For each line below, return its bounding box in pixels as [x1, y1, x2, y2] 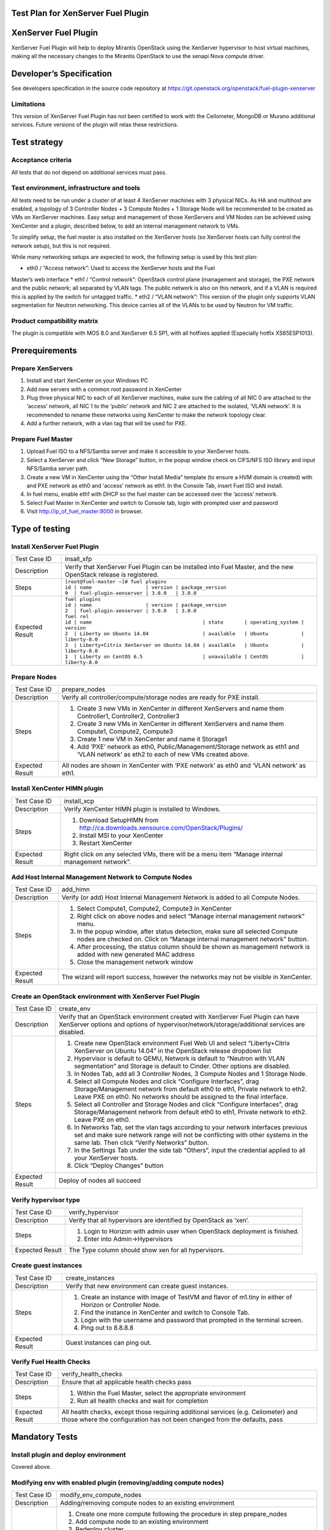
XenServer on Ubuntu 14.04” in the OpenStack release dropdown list [74, 1047, 271, 1055]
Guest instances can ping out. [65, 1338, 152, 1346]
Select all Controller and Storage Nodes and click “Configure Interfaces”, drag [74, 1100, 298, 1109]
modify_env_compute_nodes [60, 1491, 142, 1499]
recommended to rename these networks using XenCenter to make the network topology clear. [26, 411, 267, 419]
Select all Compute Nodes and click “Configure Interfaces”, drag [74, 1077, 259, 1086]
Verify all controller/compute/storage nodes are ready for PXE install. [62, 693, 260, 701]
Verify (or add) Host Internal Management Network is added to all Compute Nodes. [61, 894, 301, 902]
